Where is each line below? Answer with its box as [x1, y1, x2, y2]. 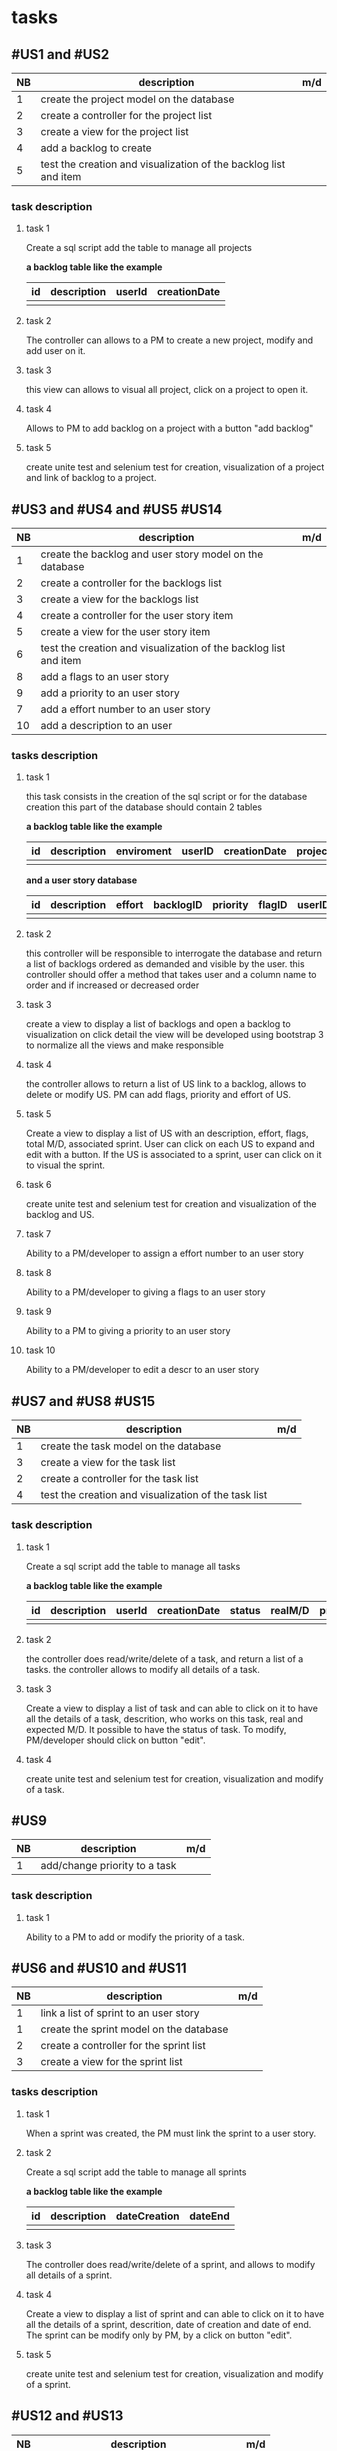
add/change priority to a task [40, 1859, 177, 1873]
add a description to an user [40, 719, 173, 733]
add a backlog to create [40, 141, 153, 155]
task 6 [25, 1179, 52, 1191]
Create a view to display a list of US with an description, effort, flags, [25, 1127, 309, 1140]
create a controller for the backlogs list [40, 576, 223, 590]
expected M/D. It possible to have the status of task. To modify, [25, 1723, 287, 1735]
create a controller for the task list [40, 1472, 199, 1486]
